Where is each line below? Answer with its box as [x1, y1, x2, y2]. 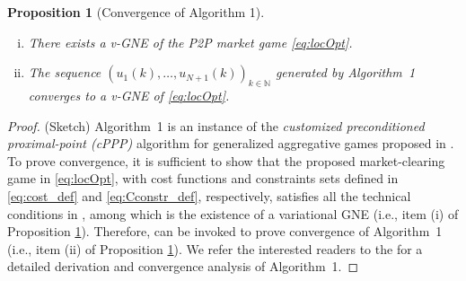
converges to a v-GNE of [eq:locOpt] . [28, 85, 230, 104]
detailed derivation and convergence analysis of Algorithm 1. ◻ [7, 257, 359, 276]
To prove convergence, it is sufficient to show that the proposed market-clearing [7, 151, 445, 170]
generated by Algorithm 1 [275, 63, 416, 82]
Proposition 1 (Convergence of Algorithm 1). [7, 3, 265, 21]
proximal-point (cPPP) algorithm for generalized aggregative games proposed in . [7, 134, 454, 153]
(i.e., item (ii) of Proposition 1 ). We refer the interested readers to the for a [7, 239, 423, 258]
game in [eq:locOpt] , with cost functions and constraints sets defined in [7, 169, 399, 188]
